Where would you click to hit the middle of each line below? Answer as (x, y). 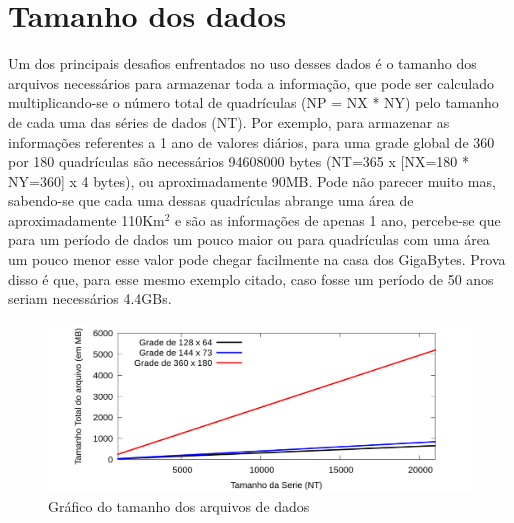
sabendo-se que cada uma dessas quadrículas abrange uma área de (211, 200)
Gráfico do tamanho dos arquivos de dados (179, 505)
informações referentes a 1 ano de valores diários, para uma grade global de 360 (251, 141)
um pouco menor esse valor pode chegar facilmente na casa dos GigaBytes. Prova (257, 259)
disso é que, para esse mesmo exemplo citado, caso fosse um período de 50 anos (251, 278)
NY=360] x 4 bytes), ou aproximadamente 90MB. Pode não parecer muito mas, (252, 180)
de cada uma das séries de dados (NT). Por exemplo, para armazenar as (229, 121)
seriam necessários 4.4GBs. (90, 298)
